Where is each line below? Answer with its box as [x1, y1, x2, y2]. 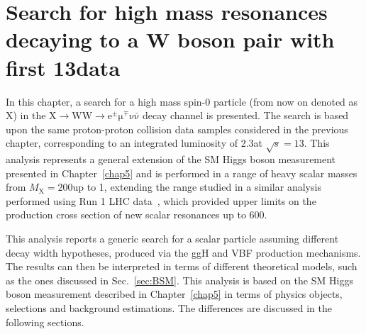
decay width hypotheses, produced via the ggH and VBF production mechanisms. [6, 245, 361, 260]
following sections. [6, 314, 84, 329]
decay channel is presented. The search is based [143, 108, 349, 123]
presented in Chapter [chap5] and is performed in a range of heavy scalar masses [6, 165, 357, 180]
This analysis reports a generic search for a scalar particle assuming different [6, 231, 339, 246]
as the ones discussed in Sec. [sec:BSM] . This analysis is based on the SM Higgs [6, 272, 353, 287]
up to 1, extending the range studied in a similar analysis [72, 179, 321, 194]
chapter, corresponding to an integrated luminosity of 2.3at [6, 135, 263, 150]
